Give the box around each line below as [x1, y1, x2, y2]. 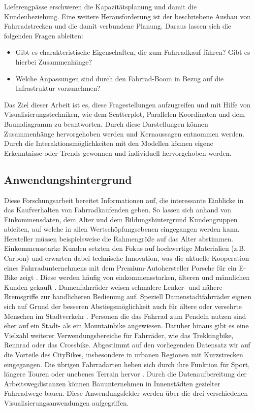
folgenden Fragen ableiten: [4, 30, 83, 40]
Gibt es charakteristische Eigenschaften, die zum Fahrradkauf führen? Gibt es [15, 47, 250, 57]
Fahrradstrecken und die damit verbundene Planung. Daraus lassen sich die [4, 21, 231, 31]
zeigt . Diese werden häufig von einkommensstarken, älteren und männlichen [19, 272, 250, 282]
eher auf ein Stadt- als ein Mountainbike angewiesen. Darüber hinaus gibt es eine [4, 320, 249, 331]
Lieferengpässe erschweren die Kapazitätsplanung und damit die [4, 1, 197, 11]
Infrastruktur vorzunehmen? [15, 83, 100, 93]
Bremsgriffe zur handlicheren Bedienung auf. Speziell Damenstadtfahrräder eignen [4, 291, 252, 302]
